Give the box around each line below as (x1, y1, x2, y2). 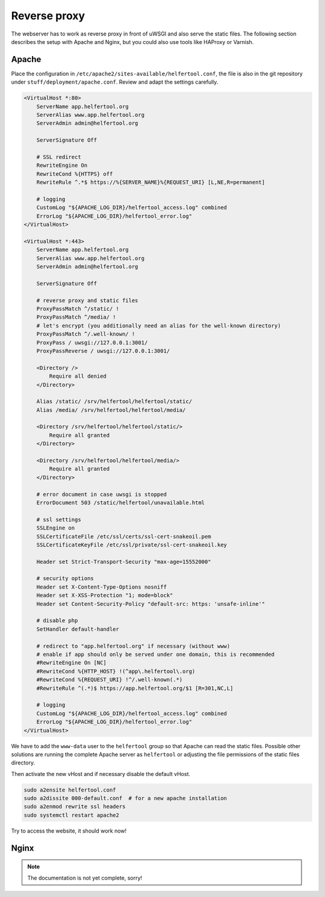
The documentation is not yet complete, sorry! (27, 874, 143, 881)
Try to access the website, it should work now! (11, 827, 127, 834)
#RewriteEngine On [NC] (36, 660, 107, 666)
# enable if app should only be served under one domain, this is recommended (36, 651, 275, 658)
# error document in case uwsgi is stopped (36, 491, 167, 498)
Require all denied (49, 373, 107, 380)
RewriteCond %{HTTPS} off (36, 170, 113, 177)
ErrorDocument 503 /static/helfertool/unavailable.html (36, 499, 205, 506)
